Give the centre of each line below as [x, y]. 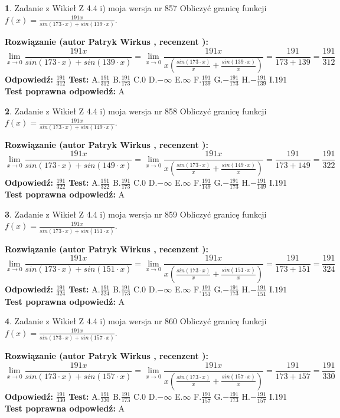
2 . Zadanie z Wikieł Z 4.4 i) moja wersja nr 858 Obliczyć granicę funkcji [136, 111]
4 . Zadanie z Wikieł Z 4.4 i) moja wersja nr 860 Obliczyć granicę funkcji [136, 321]
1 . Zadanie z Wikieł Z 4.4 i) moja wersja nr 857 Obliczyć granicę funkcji [136, 8]
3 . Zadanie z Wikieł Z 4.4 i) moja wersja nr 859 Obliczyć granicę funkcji [136, 214]
